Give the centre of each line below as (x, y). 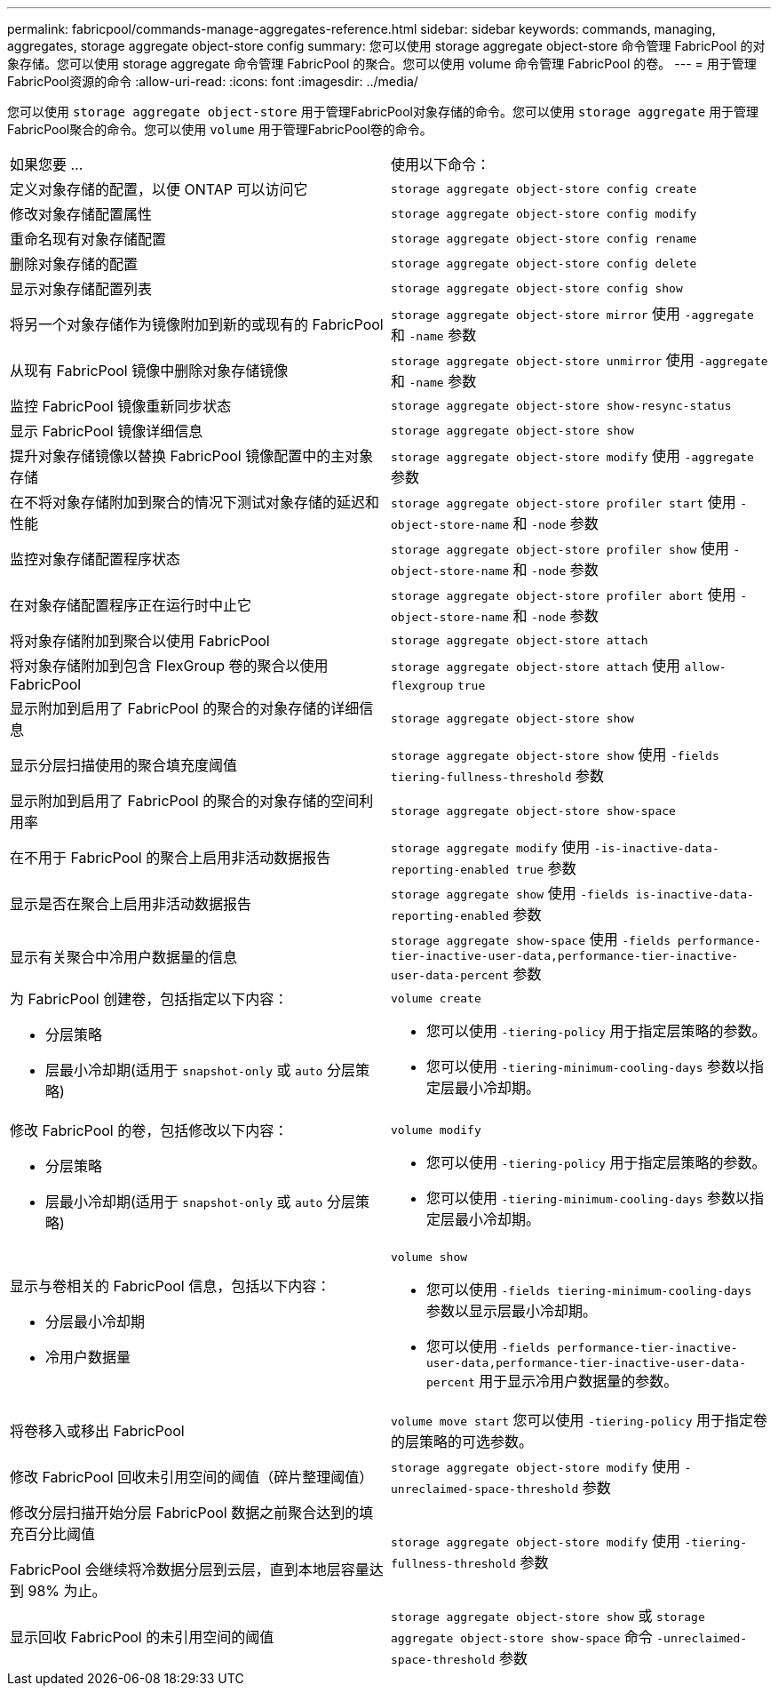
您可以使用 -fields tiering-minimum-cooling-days (589, 1290)
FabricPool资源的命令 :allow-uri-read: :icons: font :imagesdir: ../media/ (213, 81)
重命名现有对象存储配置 (88, 239)
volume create (436, 998)
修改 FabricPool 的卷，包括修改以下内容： (149, 1130)
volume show (429, 1257)
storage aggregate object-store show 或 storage (548, 1616)
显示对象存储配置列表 (81, 289)
